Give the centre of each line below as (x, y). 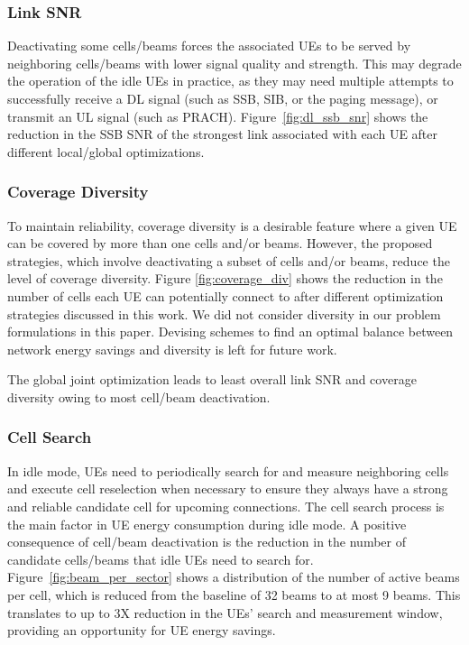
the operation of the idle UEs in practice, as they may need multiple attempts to (230, 81)
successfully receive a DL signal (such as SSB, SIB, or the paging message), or (223, 98)
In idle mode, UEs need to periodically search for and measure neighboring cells (228, 470)
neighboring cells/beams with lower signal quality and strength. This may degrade (234, 63)
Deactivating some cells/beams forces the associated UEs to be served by (209, 46)
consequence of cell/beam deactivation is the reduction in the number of (207, 542)
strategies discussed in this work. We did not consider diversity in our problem (224, 313)
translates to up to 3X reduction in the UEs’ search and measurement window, (225, 612)
